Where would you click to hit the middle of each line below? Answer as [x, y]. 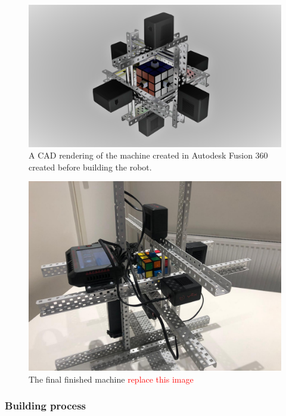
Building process [46, 406]
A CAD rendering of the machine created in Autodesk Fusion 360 [148, 155]
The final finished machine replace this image [111, 379]
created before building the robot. [90, 167]
